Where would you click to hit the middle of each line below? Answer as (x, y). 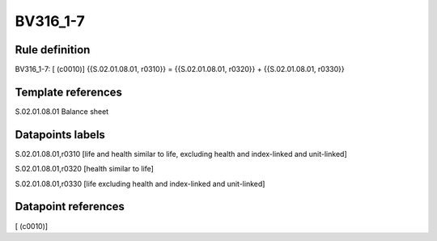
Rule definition (53, 50)
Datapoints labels (60, 135)
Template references (69, 92)
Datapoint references (70, 207)
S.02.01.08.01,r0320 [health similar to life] (84, 169)
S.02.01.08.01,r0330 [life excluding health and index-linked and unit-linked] (140, 184)
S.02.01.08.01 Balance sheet (62, 111)
